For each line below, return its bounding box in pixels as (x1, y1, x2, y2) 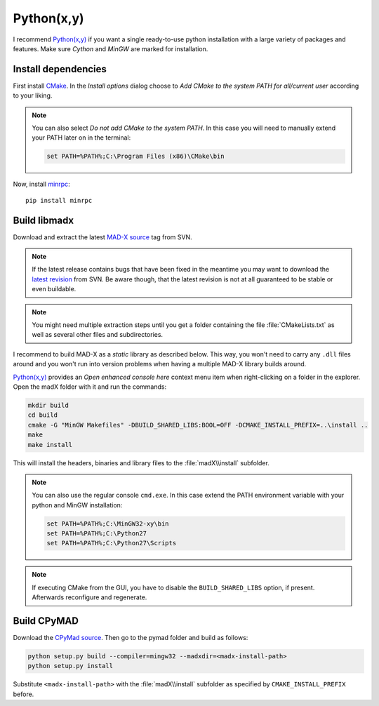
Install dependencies (13, 63, 107, 75)
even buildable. (32, 285, 77, 293)
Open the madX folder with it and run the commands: (13, 382, 167, 391)
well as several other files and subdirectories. (32, 331, 164, 339)
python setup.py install (27, 662, 114, 670)
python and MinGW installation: (32, 500, 123, 509)
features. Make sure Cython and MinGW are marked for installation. (13, 44, 208, 53)
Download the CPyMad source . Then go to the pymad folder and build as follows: (13, 634, 248, 642)
